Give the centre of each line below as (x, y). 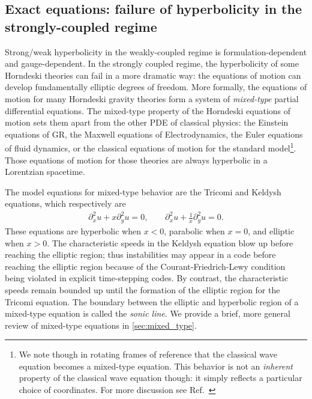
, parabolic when (194, 230)
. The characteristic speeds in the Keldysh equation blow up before (170, 242)
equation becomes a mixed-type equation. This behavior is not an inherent (156, 366)
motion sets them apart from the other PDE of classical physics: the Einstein (147, 122)
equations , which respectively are (65, 203)
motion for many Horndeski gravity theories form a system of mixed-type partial (152, 98)
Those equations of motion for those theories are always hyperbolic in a (136, 160)
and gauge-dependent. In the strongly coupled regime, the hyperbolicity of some (152, 63)
